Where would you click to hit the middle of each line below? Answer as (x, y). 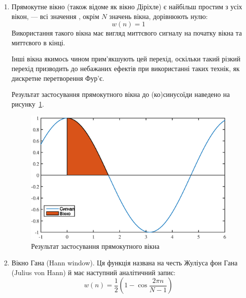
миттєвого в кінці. (38, 42)
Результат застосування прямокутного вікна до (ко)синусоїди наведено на (121, 94)
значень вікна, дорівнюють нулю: (159, 16)
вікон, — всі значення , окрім (55, 16)
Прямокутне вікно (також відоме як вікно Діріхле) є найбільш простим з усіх (127, 6)
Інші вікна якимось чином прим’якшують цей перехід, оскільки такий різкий (126, 59)
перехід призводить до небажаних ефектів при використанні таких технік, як (125, 68)
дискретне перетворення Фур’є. (58, 78)
